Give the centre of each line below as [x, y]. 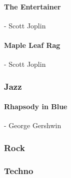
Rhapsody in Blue [36, 106]
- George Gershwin [33, 125]
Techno [19, 170]
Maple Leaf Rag [32, 45]
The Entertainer [32, 6]
